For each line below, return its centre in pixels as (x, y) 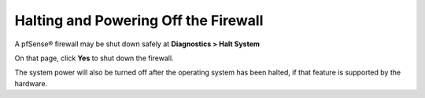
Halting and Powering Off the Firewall (139, 20)
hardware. (31, 83)
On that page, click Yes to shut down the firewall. (94, 58)
